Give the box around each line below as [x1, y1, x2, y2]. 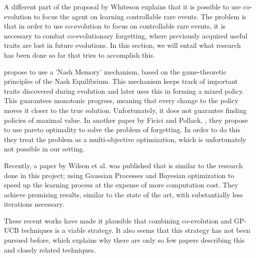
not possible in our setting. [4, 144, 85, 154]
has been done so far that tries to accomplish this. [4, 49, 155, 60]
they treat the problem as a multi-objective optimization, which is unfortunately [4, 134, 247, 144]
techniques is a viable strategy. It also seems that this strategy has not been [21, 225, 251, 235]
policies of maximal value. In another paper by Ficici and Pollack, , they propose [4, 114, 248, 125]
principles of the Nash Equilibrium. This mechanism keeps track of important [4, 76, 238, 86]
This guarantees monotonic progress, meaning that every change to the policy [4, 95, 239, 106]
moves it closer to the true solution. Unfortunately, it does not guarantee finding [4, 105, 247, 115]
